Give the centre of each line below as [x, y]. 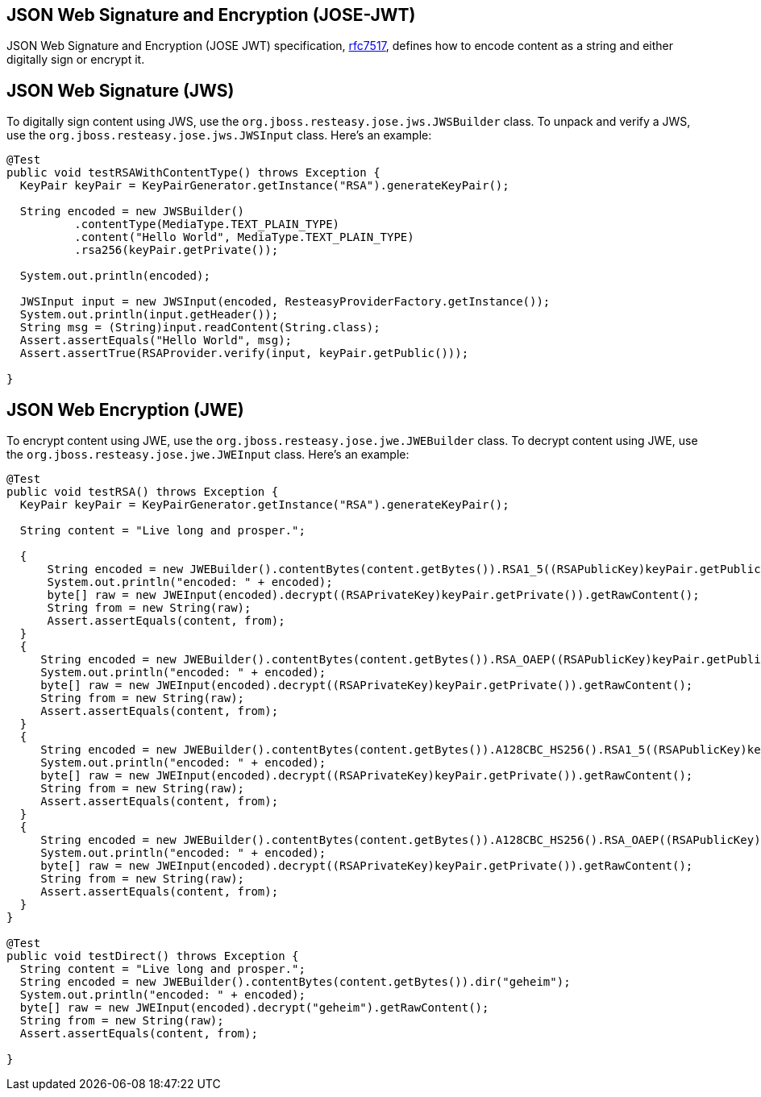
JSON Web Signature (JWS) [121, 90]
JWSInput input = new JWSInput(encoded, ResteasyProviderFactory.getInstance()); [285, 302]
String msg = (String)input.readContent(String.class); [200, 328]
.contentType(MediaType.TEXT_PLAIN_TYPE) [207, 224]
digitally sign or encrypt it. [76, 60]
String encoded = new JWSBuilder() [132, 212]
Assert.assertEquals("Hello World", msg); [156, 341]
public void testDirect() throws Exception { [153, 956]
